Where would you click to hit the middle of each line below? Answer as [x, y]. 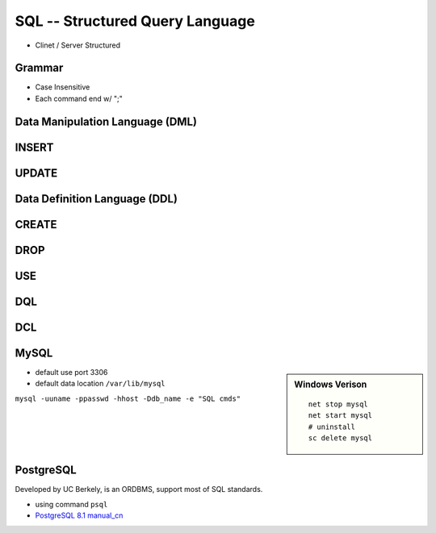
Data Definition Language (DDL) [96, 199]
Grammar [39, 68]
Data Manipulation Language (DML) [106, 121]
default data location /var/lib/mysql [100, 384]
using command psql [71, 504]
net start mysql [340, 416]
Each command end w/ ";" [79, 98]
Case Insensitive [63, 87]
